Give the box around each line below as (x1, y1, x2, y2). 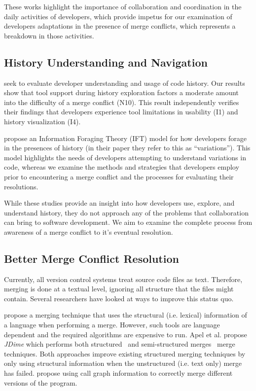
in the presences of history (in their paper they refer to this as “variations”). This (4, 142, 251, 153)
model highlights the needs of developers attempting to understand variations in (4, 152, 246, 162)
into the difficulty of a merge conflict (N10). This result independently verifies (4, 97, 239, 107)
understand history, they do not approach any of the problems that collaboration (4, 207, 249, 217)
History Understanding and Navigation (4, 54, 208, 70)
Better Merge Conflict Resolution (4, 250, 179, 266)
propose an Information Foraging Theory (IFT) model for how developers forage (4, 133, 247, 143)
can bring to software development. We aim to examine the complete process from (4, 217, 253, 227)
